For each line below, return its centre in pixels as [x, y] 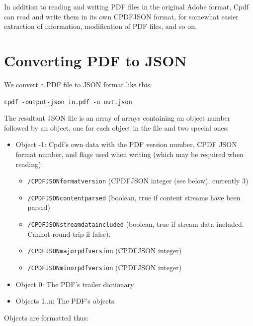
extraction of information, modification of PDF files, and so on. [100, 26]
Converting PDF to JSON [95, 60]
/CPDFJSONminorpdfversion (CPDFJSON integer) [105, 267]
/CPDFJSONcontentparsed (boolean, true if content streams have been [134, 197]
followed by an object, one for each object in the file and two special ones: [117, 127]
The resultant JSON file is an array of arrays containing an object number [117, 118]
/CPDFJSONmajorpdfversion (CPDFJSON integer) [105, 250]
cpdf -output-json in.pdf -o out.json [68, 102]
